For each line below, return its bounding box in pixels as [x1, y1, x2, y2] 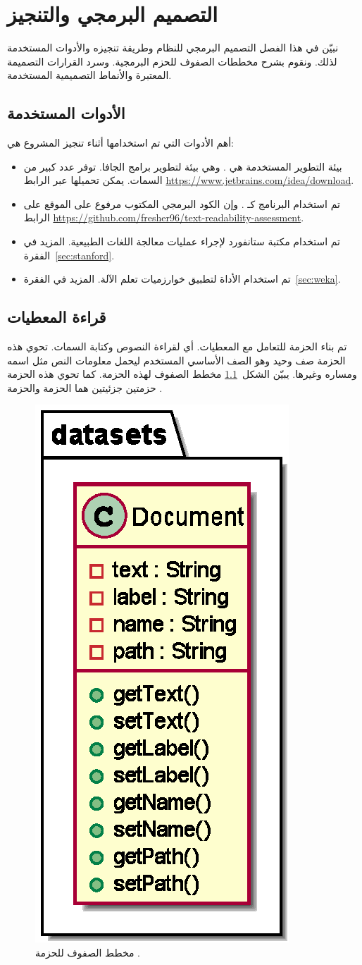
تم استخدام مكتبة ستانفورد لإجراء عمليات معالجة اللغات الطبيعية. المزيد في [23, 234, 340, 249]
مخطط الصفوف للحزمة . [35, 945, 140, 960]
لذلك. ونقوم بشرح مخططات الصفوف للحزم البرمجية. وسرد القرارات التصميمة [7, 54, 337, 68]
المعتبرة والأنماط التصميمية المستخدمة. [7, 68, 172, 82]
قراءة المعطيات [7, 306, 106, 328]
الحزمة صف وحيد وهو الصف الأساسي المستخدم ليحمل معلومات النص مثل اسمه [7, 352, 346, 367]
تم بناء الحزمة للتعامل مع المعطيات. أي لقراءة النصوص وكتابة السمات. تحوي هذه [7, 339, 347, 354]
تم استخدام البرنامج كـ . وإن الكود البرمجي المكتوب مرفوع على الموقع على [23, 196, 340, 211]
